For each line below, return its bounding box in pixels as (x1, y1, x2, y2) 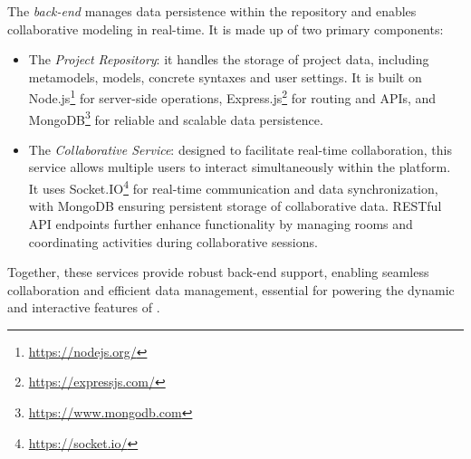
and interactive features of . (7, 298, 160, 317)
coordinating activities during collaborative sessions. (28, 232, 318, 251)
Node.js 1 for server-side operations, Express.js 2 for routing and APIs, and (28, 86, 437, 108)
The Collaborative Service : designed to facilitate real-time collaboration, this (28, 139, 452, 158)
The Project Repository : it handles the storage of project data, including (28, 50, 429, 69)
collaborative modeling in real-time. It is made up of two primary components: (7, 19, 444, 38)
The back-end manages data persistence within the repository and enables (7, 2, 417, 20)
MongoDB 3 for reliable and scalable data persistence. (28, 107, 323, 129)
